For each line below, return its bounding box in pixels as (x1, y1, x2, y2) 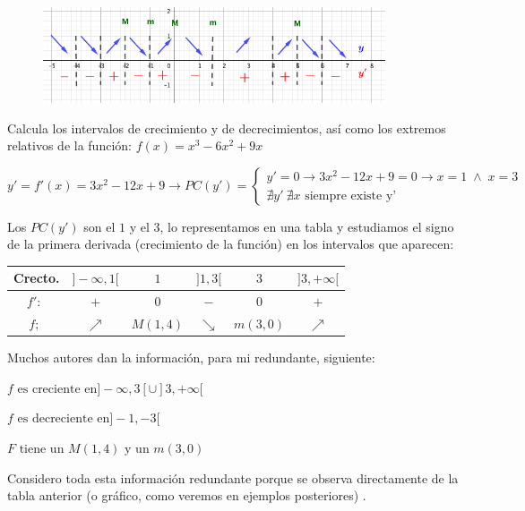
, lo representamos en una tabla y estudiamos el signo (159, 217, 454, 235)
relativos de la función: (7, 136, 132, 155)
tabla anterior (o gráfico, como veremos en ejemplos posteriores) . (7, 486, 366, 505)
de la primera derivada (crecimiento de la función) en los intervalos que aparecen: (7, 234, 454, 253)
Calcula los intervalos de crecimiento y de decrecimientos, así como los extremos (7, 118, 446, 137)
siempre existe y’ (305, 190, 397, 203)
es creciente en (17, 382, 98, 396)
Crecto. (13, 268, 60, 287)
